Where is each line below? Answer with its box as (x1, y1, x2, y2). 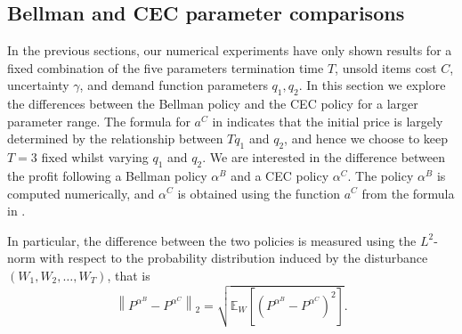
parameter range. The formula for (7, 111, 190, 130)
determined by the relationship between (7, 129, 223, 148)
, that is (107, 265, 150, 284)
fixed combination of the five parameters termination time (7, 58, 324, 77)
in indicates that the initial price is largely (212, 111, 443, 130)
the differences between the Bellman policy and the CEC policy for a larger (7, 94, 418, 113)
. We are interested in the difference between (202, 148, 446, 167)
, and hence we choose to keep (284, 129, 449, 148)
